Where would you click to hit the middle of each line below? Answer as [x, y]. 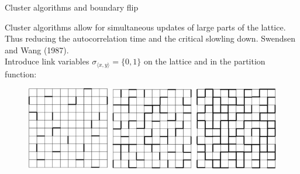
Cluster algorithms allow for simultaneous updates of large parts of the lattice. [145, 27]
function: [21, 74]
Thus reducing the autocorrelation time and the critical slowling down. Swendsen [150, 38]
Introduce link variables [47, 61]
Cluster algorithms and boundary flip [72, 7]
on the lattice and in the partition [204, 61]
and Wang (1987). [37, 50]
